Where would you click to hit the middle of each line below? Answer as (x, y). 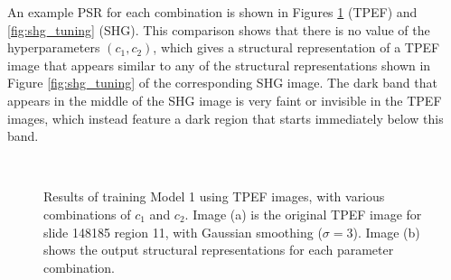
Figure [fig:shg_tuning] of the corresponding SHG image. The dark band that (222, 83)
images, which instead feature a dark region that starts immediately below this (225, 118)
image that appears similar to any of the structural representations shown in (219, 65)
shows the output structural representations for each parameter (219, 250)
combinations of (87, 214)
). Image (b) (386, 232)
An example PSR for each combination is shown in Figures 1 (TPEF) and (212, 12)
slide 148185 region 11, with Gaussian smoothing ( (183, 232)
